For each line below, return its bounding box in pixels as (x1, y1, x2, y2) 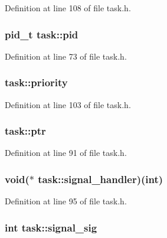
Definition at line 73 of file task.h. (5, 50, 127, 62)
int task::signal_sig (5, 220, 97, 234)
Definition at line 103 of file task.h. (5, 98, 131, 110)
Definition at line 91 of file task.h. (5, 146, 127, 159)
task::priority (5, 75, 68, 90)
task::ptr (5, 123, 46, 138)
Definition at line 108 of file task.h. (5, 2, 131, 14)
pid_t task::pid (5, 27, 78, 41)
